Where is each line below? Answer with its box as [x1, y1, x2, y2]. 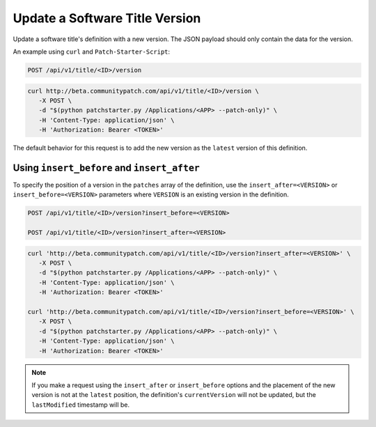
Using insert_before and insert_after [13, 162, 200, 173]
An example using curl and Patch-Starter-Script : [13, 47, 171, 56]
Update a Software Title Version [13, 10, 201, 26]
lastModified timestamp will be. [31, 401, 130, 409]
